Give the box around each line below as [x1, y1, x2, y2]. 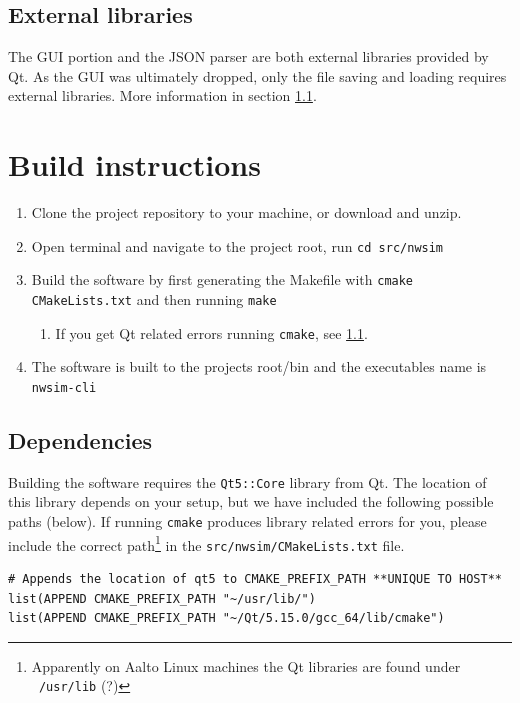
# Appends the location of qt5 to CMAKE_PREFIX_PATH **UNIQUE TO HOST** [8, 572, 502, 586]
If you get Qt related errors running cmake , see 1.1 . [55, 322, 368, 343]
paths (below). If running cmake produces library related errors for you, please [8, 511, 487, 532]
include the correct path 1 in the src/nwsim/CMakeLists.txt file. [8, 531, 405, 555]
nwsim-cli [31, 380, 97, 395]
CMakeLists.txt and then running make [31, 289, 277, 310]
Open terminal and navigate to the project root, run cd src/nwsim [31, 235, 444, 256]
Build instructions [8, 144, 261, 185]
